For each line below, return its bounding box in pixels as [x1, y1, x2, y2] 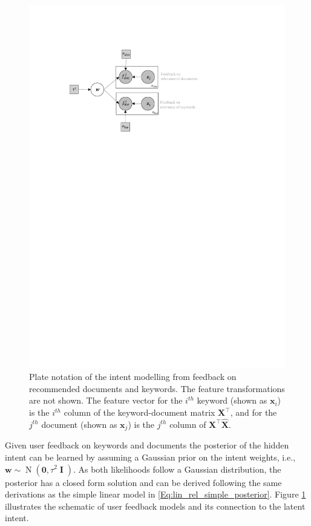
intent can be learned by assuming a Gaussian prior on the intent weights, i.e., [5, 450, 296, 463]
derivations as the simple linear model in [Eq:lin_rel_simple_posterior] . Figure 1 [5, 488, 306, 501]
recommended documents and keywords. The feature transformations [29, 382, 285, 394]
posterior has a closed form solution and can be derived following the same [5, 476, 282, 488]
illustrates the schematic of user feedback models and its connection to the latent [5, 499, 306, 512]
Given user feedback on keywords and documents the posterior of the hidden [5, 439, 289, 451]
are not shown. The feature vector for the [29, 394, 183, 407]
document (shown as [41, 418, 117, 430]
